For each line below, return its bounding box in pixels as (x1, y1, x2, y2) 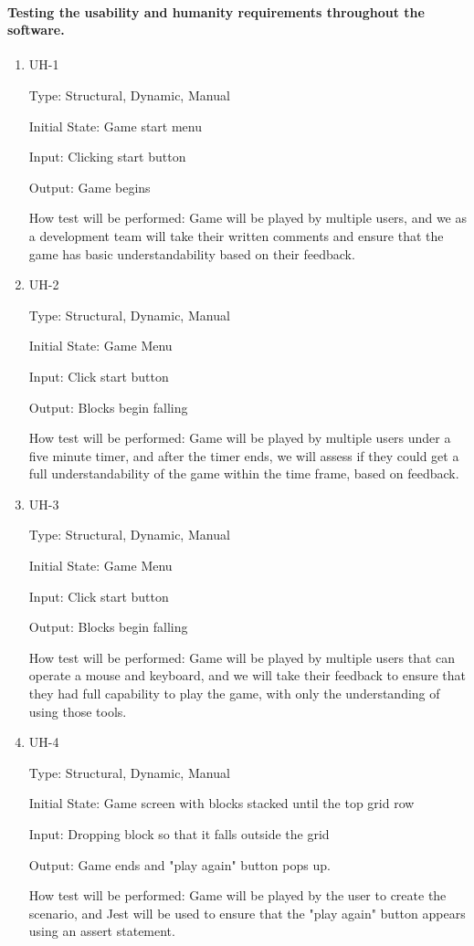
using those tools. (28, 701, 127, 720)
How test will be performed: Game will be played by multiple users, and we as (28, 208, 468, 227)
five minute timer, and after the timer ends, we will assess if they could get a (28, 446, 459, 465)
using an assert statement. (28, 921, 175, 941)
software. (7, 20, 65, 39)
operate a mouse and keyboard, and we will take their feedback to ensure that (28, 666, 467, 685)
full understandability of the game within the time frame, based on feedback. (28, 464, 459, 483)
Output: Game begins (28, 177, 151, 196)
